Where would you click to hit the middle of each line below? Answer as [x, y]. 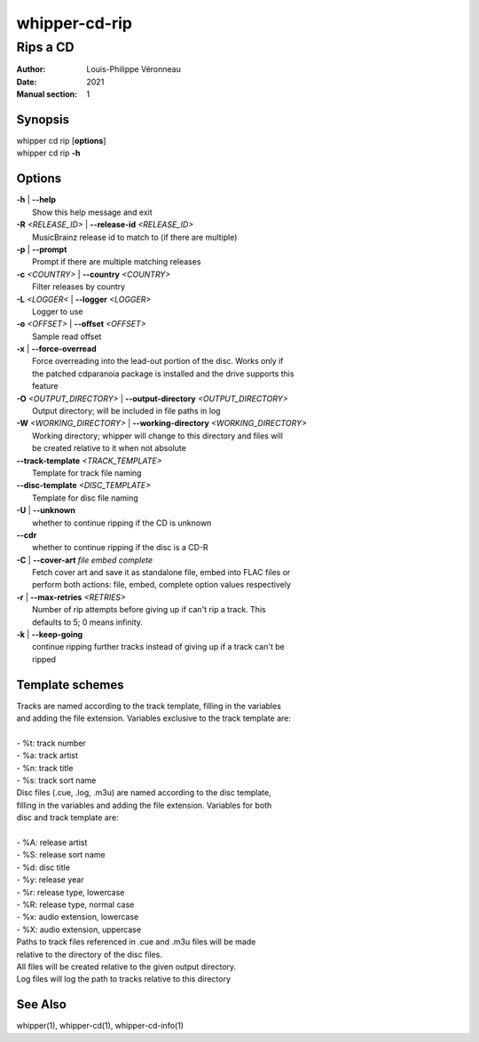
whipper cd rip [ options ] [61, 141]
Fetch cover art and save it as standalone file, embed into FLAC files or [161, 572]
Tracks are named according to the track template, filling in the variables [149, 706]
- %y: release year [50, 880]
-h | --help [36, 200]
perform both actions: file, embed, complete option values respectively [162, 585]
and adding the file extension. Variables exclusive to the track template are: [154, 718]
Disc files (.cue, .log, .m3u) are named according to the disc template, [144, 793]
